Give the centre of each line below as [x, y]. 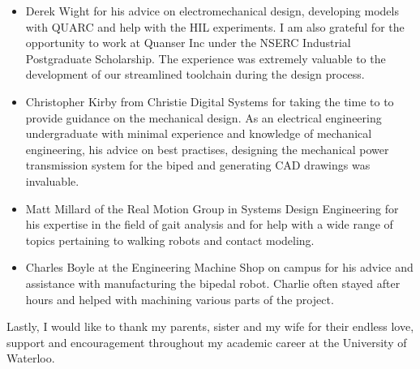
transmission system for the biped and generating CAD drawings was [198, 165]
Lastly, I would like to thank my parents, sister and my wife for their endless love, [210, 326]
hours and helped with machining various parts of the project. [180, 299]
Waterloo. [31, 358]
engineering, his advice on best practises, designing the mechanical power [207, 149]
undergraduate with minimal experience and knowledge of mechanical [199, 133]
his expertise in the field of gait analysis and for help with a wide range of [209, 224]
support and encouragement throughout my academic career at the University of [207, 342]
